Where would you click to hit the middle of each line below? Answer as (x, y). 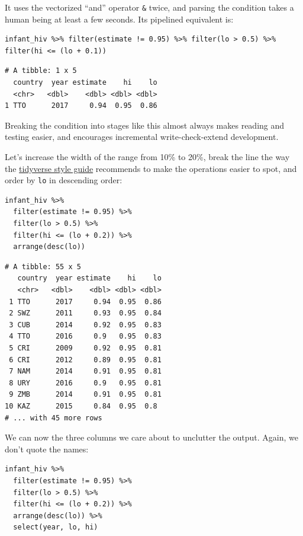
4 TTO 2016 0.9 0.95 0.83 (85, 336)
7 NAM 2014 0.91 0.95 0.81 (85, 371)
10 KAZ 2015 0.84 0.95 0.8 (81, 406)
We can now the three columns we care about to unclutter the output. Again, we (152, 437)
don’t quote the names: (47, 449)
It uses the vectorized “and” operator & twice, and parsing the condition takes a (149, 7)
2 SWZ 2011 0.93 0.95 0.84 (85, 313)
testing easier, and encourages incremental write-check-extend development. (142, 137)
